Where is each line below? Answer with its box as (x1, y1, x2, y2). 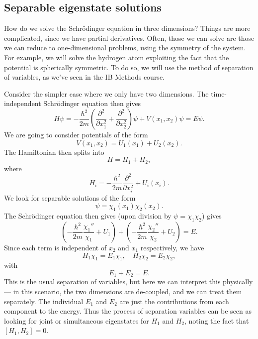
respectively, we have (140, 242, 204, 253)
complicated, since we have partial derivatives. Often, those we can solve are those (4, 32, 255, 43)
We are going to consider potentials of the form (4, 129, 148, 139)
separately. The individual (4, 296, 84, 306)
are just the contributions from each (119, 296, 229, 306)
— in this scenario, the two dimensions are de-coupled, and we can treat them (4, 286, 242, 297)
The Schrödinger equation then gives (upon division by (4, 211, 172, 221)
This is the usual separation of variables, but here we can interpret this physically (4, 276, 253, 287)
